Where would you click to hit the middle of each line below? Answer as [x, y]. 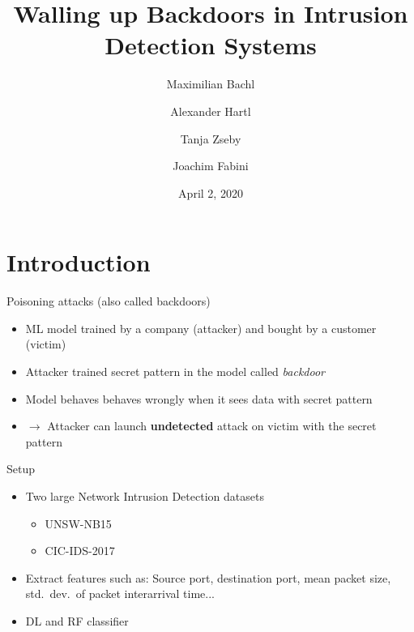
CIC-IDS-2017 [80, 551]
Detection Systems [211, 45]
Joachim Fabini [211, 166]
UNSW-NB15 [78, 523]
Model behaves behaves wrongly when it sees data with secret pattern [199, 398]
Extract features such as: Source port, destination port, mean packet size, [208, 577]
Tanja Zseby [211, 138]
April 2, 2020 [211, 192]
